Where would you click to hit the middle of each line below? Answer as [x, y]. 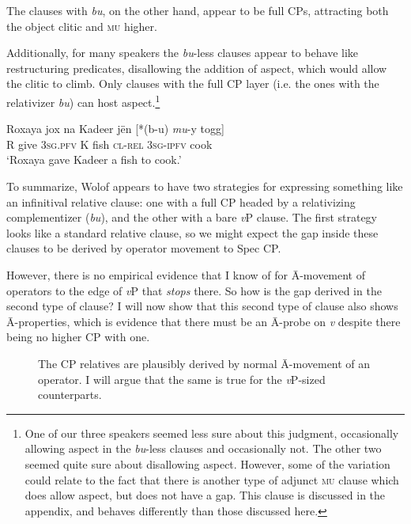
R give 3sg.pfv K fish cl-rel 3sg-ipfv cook [109, 144]
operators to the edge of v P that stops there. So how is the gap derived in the [194, 290]
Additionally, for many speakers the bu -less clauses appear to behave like [183, 53]
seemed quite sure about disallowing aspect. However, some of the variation [207, 463]
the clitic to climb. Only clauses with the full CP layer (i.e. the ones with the [193, 84]
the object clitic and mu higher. [82, 26]
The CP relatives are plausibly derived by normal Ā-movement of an [204, 363]
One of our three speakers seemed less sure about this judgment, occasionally [212, 433]
